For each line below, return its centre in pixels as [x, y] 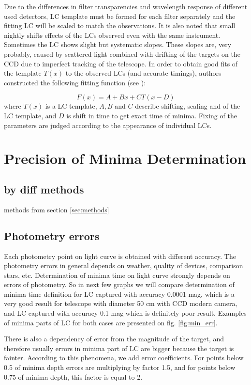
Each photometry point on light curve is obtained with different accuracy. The [120, 256]
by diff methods [44, 189]
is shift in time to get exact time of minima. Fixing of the [152, 115]
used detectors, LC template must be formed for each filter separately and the [120, 16]
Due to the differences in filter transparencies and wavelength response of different [126, 6]
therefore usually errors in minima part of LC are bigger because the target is [119, 348]
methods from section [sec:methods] [57, 209]
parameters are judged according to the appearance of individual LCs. [108, 125]
